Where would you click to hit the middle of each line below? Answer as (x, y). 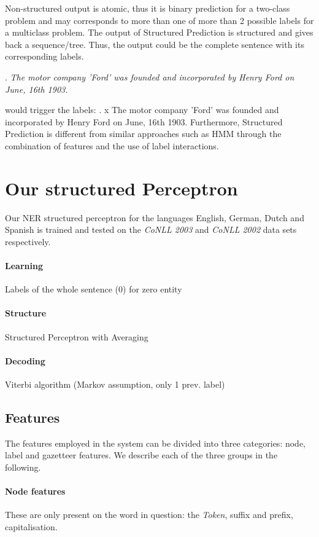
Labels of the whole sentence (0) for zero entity (94, 289)
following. (23, 467)
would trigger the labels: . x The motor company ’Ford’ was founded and (142, 110)
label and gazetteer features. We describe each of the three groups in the (141, 455)
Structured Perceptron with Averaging (77, 336)
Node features (35, 491)
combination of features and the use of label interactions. (112, 145)
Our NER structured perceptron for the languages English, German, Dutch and (155, 217)
